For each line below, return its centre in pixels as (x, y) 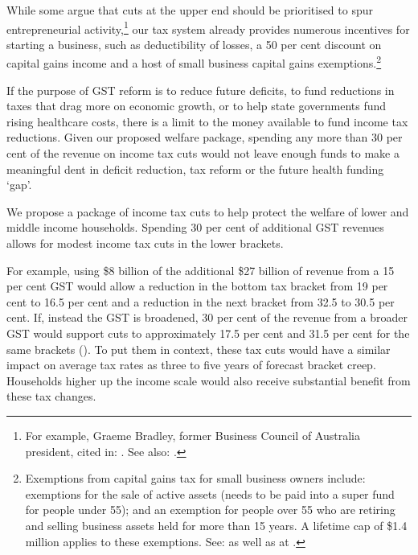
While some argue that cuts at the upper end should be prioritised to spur (190, 10)
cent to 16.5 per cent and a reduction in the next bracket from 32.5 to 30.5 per (201, 301)
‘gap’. (19, 185)
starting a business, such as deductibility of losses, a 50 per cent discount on (194, 44)
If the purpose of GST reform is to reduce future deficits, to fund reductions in (201, 90)
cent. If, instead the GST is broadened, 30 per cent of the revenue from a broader (207, 317)
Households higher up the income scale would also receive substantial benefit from (209, 380)
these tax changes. (51, 396)
